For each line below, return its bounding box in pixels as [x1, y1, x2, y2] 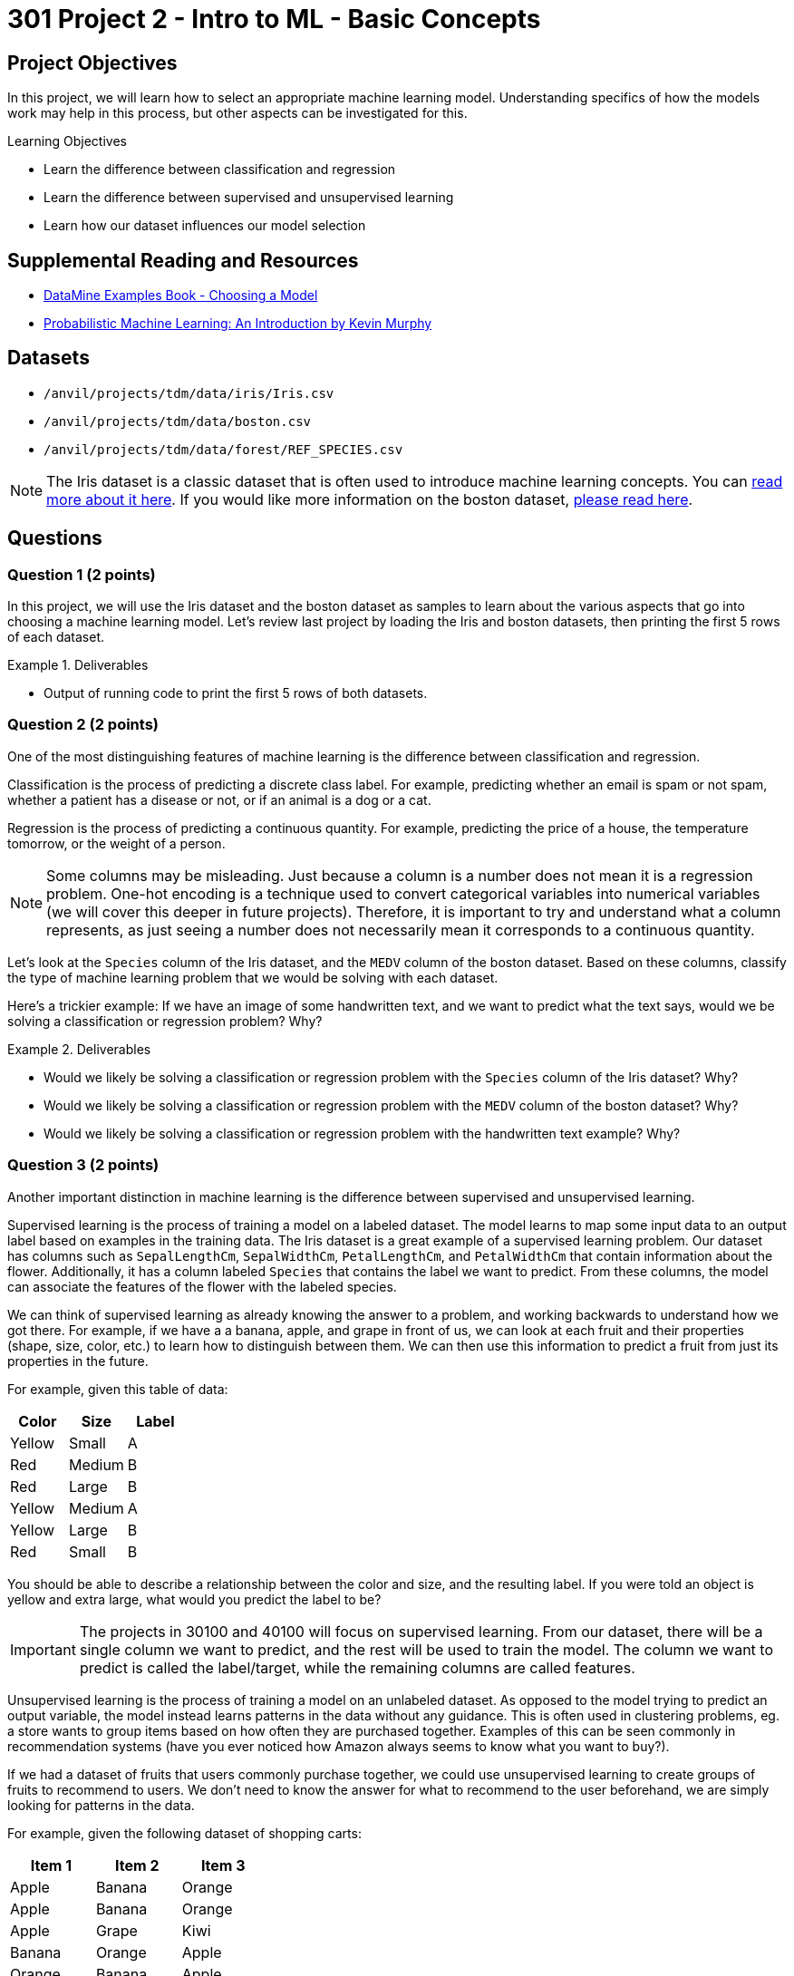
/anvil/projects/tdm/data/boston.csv [44, 413, 312, 429]
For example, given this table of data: [7, 1380, 228, 1397]
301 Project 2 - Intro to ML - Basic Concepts [7, 4, 541, 34]
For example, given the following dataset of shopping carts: [7, 1825, 362, 1841]
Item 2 [115, 1855, 160, 1874]
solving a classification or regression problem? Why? [7, 1012, 323, 1029]
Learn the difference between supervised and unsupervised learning [44, 189, 454, 206]
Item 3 [200, 1855, 246, 1874]
